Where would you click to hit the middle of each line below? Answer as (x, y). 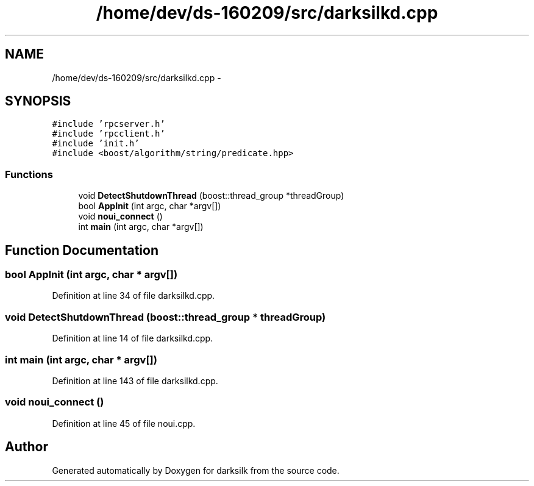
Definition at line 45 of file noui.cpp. (124, 423)
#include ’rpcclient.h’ (109, 134)
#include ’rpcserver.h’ (109, 124)
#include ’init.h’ (96, 144)
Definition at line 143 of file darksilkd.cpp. (135, 381)
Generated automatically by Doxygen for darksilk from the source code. (196, 470)
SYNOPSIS (38, 101)
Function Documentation (82, 250)
